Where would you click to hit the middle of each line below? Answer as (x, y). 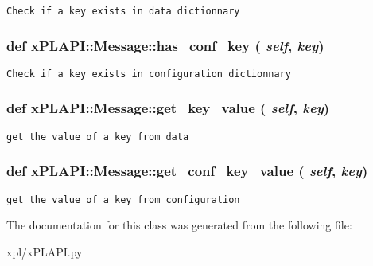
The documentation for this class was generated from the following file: (179, 225)
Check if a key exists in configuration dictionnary (149, 74)
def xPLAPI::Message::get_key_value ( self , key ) (168, 108)
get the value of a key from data (98, 137)
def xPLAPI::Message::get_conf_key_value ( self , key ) (187, 171)
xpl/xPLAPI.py (45, 251)
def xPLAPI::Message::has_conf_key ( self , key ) (165, 45)
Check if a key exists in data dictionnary (123, 11)
